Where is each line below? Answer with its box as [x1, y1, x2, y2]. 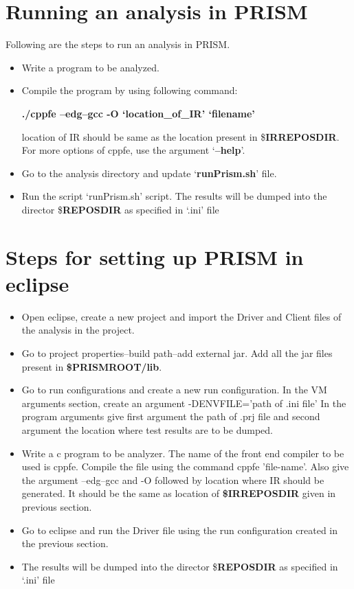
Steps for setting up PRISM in [5, 242, 304, 270]
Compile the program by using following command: [21, 83, 238, 97]
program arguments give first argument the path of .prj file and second [21, 409, 320, 424]
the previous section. [21, 536, 109, 551]
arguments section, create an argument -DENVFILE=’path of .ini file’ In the [21, 395, 346, 410]
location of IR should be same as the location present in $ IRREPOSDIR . [21, 129, 340, 143]
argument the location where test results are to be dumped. [21, 422, 273, 437]
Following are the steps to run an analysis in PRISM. [5, 37, 230, 51]
